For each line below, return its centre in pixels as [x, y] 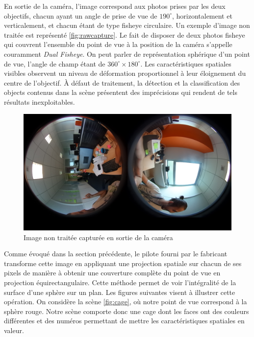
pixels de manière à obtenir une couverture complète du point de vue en [112, 273]
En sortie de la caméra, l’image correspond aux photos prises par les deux [115, 6]
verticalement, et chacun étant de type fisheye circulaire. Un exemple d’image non [127, 25]
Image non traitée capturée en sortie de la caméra [98, 237]
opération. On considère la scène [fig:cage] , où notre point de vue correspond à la [126, 302]
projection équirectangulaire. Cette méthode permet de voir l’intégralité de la [120, 282]
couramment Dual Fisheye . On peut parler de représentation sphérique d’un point [127, 54]
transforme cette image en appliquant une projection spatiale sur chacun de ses [123, 263]
